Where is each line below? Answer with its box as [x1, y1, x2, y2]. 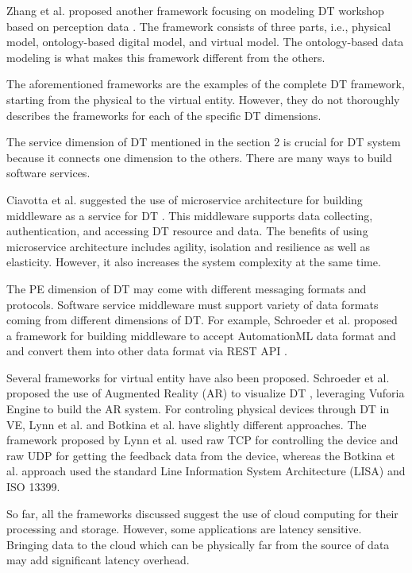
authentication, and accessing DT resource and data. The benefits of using [6, 223, 368, 239]
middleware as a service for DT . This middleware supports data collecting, [6, 207, 373, 223]
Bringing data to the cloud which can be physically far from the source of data [6, 536, 390, 552]
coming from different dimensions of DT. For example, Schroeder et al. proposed [6, 312, 398, 328]
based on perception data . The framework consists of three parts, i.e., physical [6, 17, 391, 34]
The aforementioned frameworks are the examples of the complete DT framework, [6, 75, 405, 92]
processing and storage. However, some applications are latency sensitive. [6, 521, 362, 537]
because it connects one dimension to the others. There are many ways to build [6, 149, 392, 165]
